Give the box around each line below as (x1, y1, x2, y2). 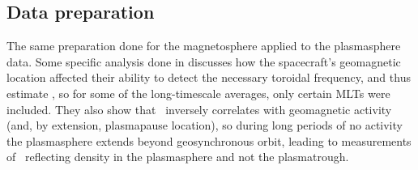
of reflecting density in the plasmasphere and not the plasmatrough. (6, 148, 349, 165)
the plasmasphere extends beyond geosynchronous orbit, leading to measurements (6, 132, 412, 149)
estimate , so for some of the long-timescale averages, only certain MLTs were (6, 84, 390, 101)
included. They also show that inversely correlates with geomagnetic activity (6, 100, 392, 117)
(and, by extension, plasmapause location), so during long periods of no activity (6, 117, 403, 134)
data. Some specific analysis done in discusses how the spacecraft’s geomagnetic (6, 53, 401, 70)
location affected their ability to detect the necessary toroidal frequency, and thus (6, 69, 411, 86)
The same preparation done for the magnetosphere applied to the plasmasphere (6, 37, 401, 54)
